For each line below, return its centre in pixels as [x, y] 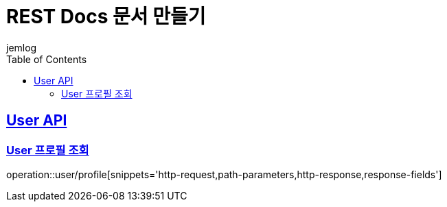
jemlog [22, 47]
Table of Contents [47, 59]
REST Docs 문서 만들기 [106, 16]
